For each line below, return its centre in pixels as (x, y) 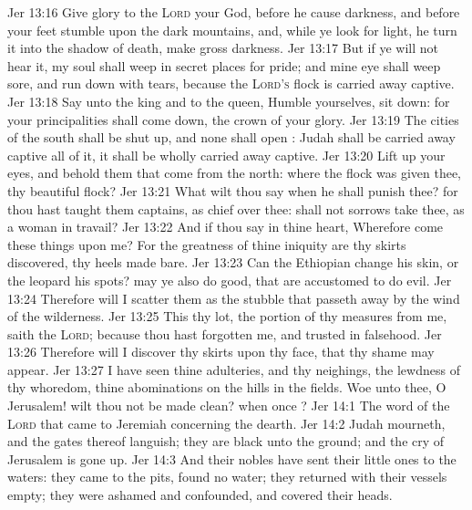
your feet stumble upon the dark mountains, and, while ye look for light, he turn (232, 30)
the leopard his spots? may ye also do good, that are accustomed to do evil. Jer (230, 280)
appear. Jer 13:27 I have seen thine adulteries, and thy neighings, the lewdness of (234, 369)
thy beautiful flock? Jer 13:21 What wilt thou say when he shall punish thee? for (233, 190)
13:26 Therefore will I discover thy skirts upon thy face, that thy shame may (221, 352)
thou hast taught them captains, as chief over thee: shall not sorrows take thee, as (236, 208)
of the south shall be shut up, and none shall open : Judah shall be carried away (231, 137)
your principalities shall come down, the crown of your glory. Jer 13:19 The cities (233, 119)
